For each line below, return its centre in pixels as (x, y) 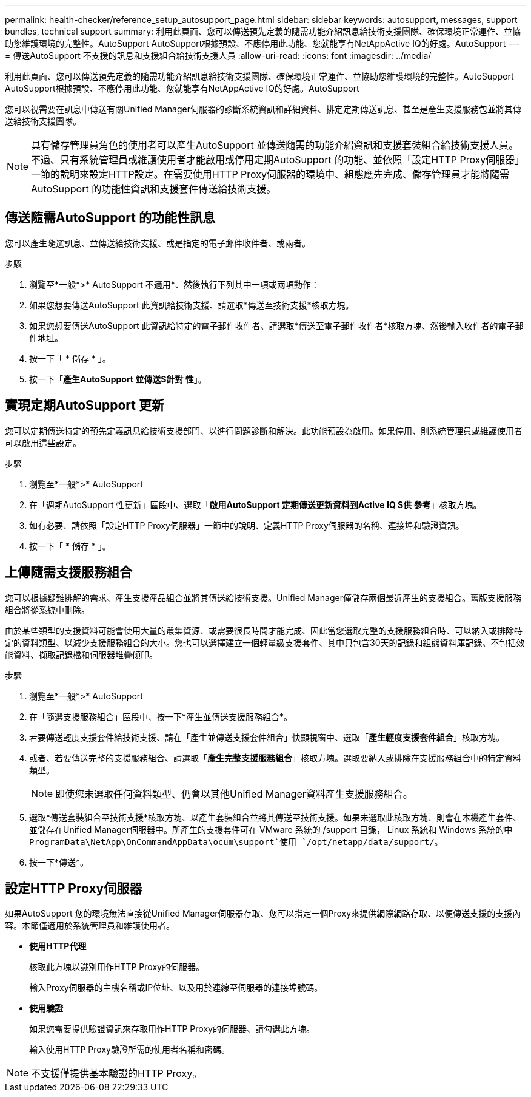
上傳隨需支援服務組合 (68, 572)
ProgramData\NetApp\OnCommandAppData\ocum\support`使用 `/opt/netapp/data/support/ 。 (236, 841)
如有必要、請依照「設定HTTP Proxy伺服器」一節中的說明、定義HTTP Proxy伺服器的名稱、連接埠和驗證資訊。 (247, 525)
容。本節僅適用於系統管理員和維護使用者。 (90, 926)
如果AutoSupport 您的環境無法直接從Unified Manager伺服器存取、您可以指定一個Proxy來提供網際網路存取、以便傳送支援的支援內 (263, 914)
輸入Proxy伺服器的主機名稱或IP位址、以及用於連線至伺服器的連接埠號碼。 (176, 988)
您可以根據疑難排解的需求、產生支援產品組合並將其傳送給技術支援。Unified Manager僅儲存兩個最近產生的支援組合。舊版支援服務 (263, 597)
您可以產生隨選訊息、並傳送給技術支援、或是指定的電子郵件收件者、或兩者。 (158, 243)
